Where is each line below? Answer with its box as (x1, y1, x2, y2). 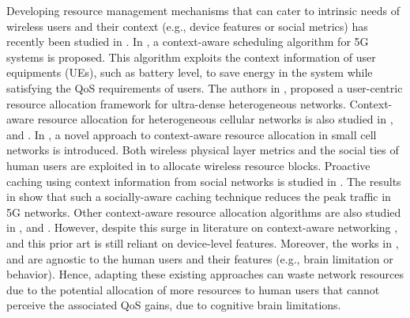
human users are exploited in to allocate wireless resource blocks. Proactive (6, 157, 371, 173)
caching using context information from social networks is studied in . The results (6, 172, 401, 189)
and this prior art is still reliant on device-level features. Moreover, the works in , (6, 234, 399, 251)
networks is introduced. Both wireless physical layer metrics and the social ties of (6, 142, 399, 158)
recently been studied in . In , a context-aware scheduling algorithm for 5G (6, 33, 369, 50)
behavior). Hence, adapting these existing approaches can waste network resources (6, 266, 404, 282)
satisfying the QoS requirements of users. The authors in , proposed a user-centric (6, 79, 403, 96)
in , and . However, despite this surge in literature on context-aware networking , (6, 219, 398, 236)
